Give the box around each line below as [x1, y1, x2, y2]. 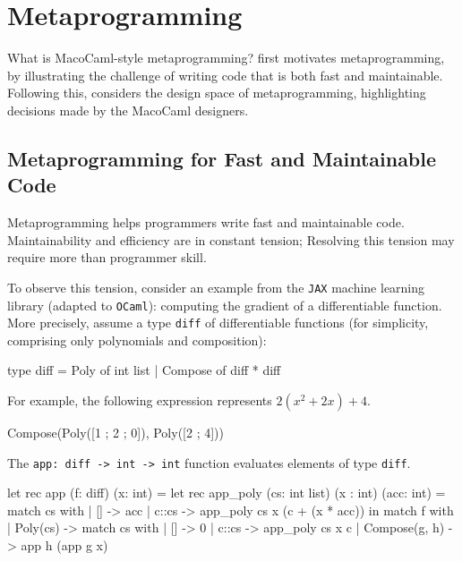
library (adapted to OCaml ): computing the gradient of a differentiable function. [7, 295, 442, 314]
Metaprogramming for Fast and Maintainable [7, 144, 437, 172]
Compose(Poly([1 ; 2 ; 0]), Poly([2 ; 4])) [7, 423, 224, 442]
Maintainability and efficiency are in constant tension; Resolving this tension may [7, 230, 455, 249]
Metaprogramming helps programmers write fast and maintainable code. [7, 213, 405, 232]
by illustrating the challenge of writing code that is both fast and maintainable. [7, 65, 443, 84]
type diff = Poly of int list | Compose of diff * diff [7, 361, 281, 379]
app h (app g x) [21, 536, 108, 555]
